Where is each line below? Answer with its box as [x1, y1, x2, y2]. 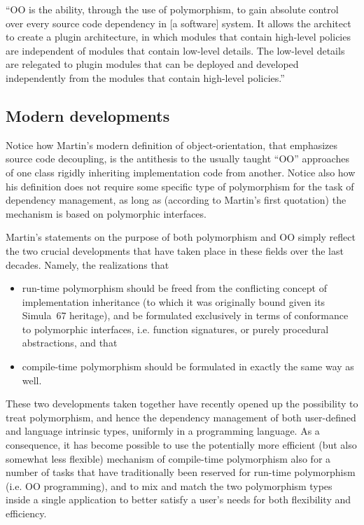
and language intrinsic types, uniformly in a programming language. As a [6, 423, 320, 438]
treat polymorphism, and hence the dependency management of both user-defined [6, 409, 356, 424]
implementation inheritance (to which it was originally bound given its [22, 294, 325, 309]
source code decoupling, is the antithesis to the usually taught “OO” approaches [6, 151, 349, 166]
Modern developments [6, 104, 170, 126]
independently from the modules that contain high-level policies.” [6, 70, 285, 85]
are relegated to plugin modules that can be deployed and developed [6, 57, 299, 71]
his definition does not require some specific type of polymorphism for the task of [6, 178, 354, 193]
